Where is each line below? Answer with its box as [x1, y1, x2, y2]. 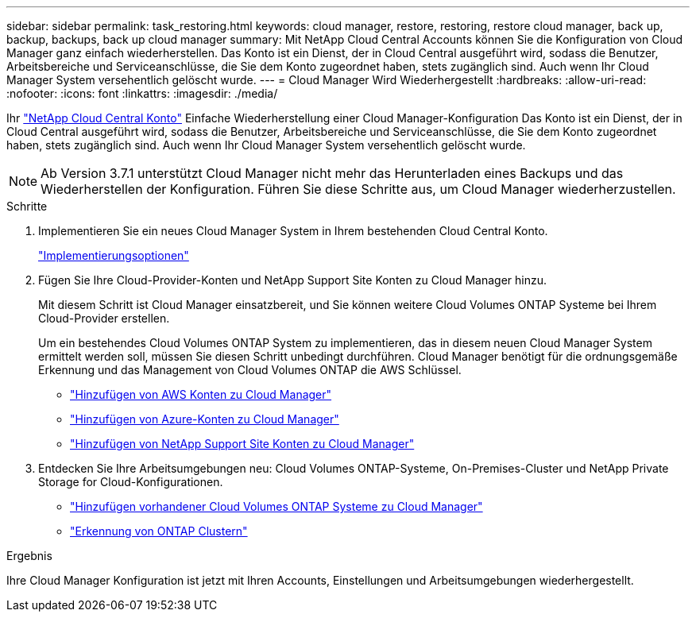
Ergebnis [6, 549, 52, 562]
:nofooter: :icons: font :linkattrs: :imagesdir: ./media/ [6, 87, 278, 100]
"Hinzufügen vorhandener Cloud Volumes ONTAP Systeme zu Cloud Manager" [70, 500, 483, 513]
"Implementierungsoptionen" [38, 249, 189, 262]
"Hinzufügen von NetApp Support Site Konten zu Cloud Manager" [70, 437, 415, 450]
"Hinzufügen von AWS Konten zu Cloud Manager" [70, 388, 332, 401]
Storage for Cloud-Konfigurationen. [38, 475, 223, 489]
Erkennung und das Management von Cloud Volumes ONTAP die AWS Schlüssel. [38, 363, 462, 377]
